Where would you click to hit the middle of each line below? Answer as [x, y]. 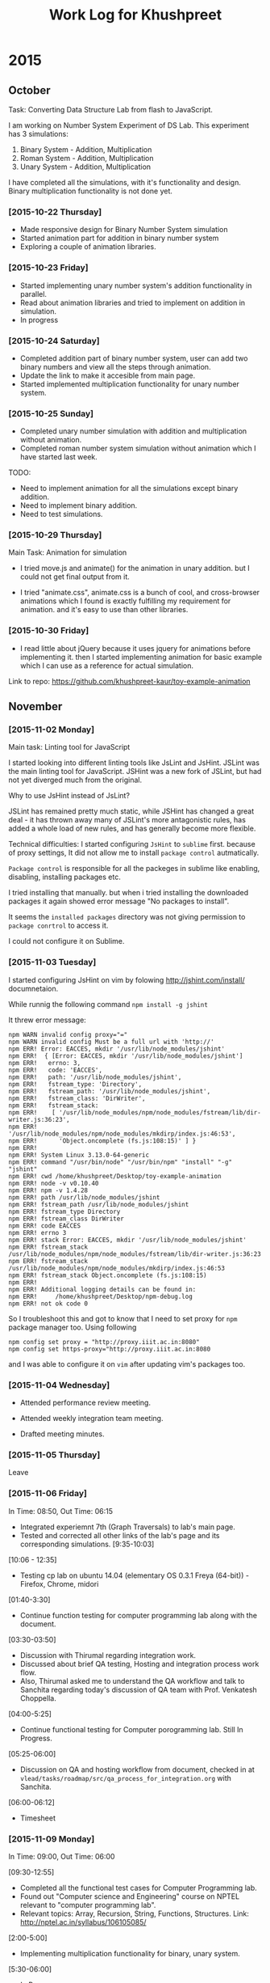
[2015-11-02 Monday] [52, 729]
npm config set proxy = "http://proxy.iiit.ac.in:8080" [104, 1342]
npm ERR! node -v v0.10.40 [54, 1183]
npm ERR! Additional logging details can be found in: [102, 1289]
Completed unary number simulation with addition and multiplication [133, 431]
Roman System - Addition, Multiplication [87, 158]
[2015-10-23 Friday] [48, 268]
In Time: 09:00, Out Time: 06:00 [62, 1856]
